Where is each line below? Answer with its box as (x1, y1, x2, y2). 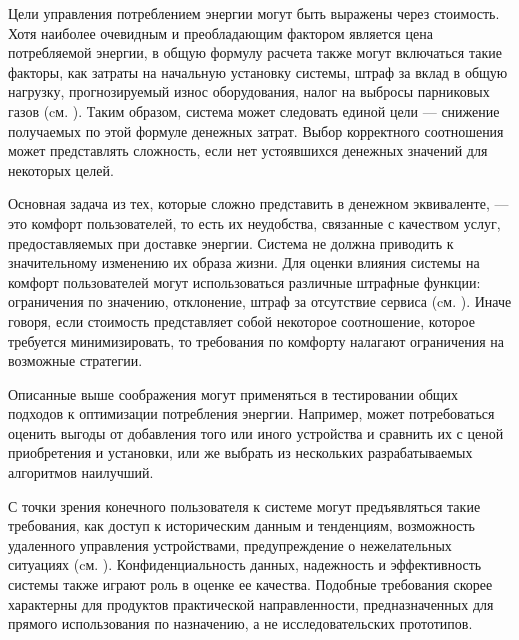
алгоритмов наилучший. (8, 462, 154, 483)
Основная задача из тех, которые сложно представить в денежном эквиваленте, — (8, 193, 509, 214)
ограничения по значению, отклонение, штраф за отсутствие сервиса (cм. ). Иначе (8, 291, 512, 312)
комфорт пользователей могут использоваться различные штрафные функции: (8, 271, 481, 292)
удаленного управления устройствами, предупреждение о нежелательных (8, 534, 452, 555)
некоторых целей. (8, 159, 114, 180)
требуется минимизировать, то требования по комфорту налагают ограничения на (8, 330, 505, 351)
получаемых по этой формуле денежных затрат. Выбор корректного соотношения (8, 120, 504, 141)
